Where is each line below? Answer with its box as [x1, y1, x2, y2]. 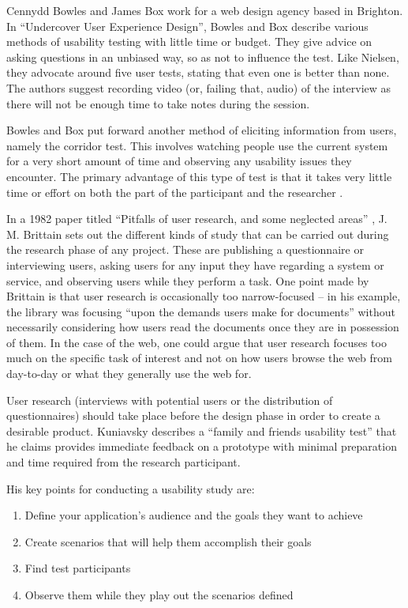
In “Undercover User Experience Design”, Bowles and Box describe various [6, 17, 369, 34]
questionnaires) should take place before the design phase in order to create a [6, 407, 380, 424]
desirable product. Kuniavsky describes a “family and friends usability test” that [6, 422, 397, 439]
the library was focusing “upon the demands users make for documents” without [6, 303, 395, 319]
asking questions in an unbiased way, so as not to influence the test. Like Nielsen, [6, 48, 399, 65]
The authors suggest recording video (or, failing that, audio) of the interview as [6, 79, 391, 96]
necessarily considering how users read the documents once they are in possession [6, 319, 399, 335]
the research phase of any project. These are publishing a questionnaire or [6, 241, 364, 258]
